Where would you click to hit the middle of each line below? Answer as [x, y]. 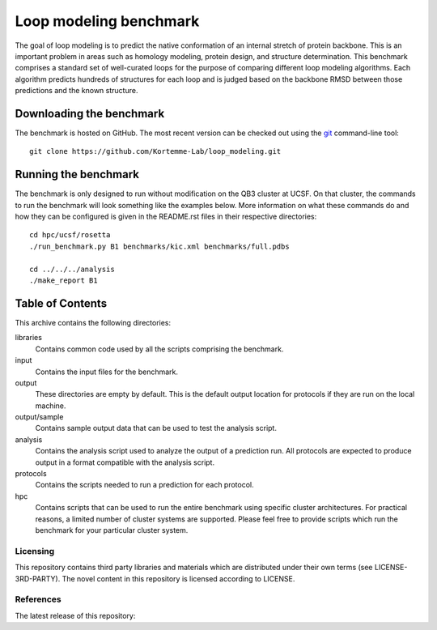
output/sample [39, 417]
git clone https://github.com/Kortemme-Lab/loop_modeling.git [155, 151]
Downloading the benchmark [90, 113]
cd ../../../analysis [72, 269]
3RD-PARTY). [38, 578]
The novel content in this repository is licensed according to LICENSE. [178, 578]
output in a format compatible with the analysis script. [125, 462]
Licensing [35, 551]
